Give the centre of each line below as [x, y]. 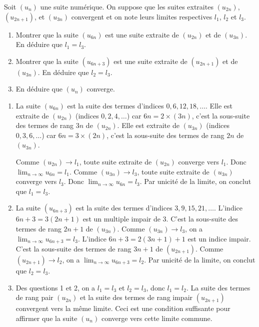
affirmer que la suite [46, 318]
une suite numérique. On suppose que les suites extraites [127, 6]
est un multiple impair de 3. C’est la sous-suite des [160, 219]
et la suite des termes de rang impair [136, 297]
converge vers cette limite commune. [157, 318]
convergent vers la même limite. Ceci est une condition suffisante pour [123, 308]
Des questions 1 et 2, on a [55, 287]
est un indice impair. [219, 238]
